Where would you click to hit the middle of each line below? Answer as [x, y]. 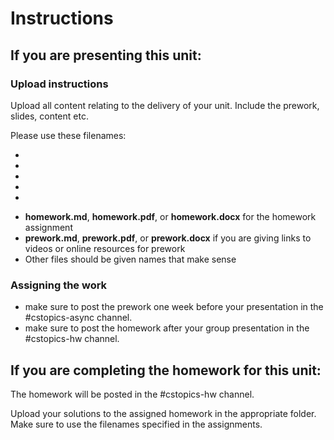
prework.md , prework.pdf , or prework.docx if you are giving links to [168, 238]
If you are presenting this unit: [106, 55]
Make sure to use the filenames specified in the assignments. [136, 424]
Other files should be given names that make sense [130, 259]
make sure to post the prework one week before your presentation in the [174, 307]
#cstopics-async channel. [78, 318]
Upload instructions [59, 84]
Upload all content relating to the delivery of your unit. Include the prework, [165, 105]
